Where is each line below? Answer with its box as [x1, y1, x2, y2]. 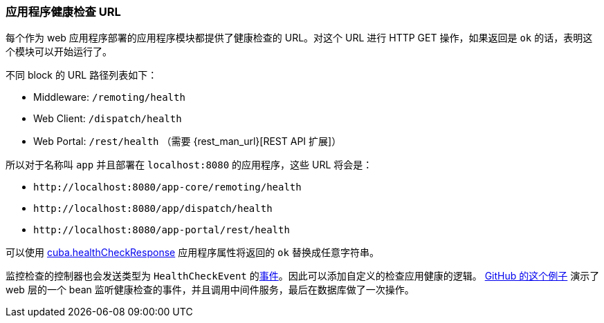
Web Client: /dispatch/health [33, 112, 182, 125]
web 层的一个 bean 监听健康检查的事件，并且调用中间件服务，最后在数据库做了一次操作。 [6, 284, 414, 296]
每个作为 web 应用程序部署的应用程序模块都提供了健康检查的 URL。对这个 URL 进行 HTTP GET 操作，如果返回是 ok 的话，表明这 [6, 32, 593, 44]
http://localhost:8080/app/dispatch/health [33, 203, 273, 215]
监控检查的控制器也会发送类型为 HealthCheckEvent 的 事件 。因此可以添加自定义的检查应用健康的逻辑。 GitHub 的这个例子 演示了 [6, 270, 600, 282]
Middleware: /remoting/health [33, 91, 185, 104]
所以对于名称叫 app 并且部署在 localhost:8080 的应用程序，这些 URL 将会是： [6, 159, 373, 171]
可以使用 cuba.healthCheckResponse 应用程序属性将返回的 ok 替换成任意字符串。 [6, 246, 379, 259]
